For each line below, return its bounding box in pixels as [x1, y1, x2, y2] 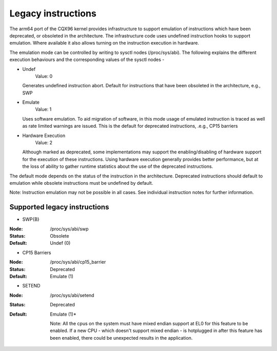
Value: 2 [35, 140, 53, 146]
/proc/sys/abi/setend [50, 292, 94, 298]
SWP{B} [22, 216, 39, 223]
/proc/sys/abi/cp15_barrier [50, 259, 106, 265]
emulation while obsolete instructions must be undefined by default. [9, 180, 153, 186]
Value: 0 [35, 73, 53, 79]
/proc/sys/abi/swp [50, 226, 89, 232]
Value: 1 [35, 106, 52, 112]
